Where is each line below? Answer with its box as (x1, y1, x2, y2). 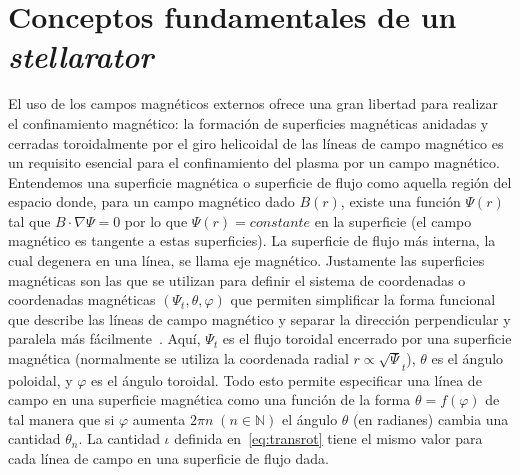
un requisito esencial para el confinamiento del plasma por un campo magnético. (8, 152, 500, 173)
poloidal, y (8, 369, 73, 390)
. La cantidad (78, 428, 160, 449)
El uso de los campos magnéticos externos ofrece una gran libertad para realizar (8, 93, 499, 114)
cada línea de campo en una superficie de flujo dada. (8, 447, 329, 468)
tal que (8, 210, 51, 231)
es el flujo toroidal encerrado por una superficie (222, 328, 512, 349)
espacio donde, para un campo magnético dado (8, 191, 295, 212)
